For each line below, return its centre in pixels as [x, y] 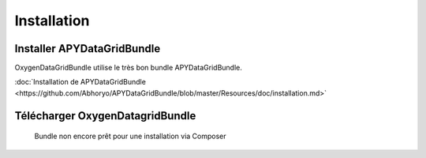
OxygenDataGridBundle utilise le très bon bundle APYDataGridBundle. [128, 68]
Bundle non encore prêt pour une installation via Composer [130, 136]
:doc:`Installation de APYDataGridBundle [80, 82]
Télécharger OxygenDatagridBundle [105, 116]
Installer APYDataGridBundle [88, 49]
